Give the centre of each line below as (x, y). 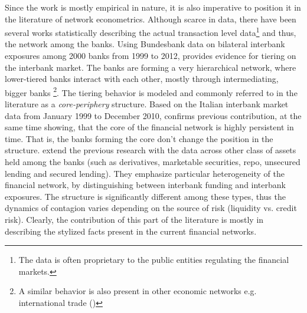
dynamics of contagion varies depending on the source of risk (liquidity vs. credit (151, 208)
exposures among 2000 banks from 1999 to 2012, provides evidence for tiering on (151, 56)
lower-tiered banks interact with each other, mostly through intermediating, (142, 79)
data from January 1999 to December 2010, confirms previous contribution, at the (153, 115)
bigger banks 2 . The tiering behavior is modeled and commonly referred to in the (151, 91)
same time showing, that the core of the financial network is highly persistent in (149, 127)
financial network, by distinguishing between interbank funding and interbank (145, 185)
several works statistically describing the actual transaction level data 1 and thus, (151, 32)
